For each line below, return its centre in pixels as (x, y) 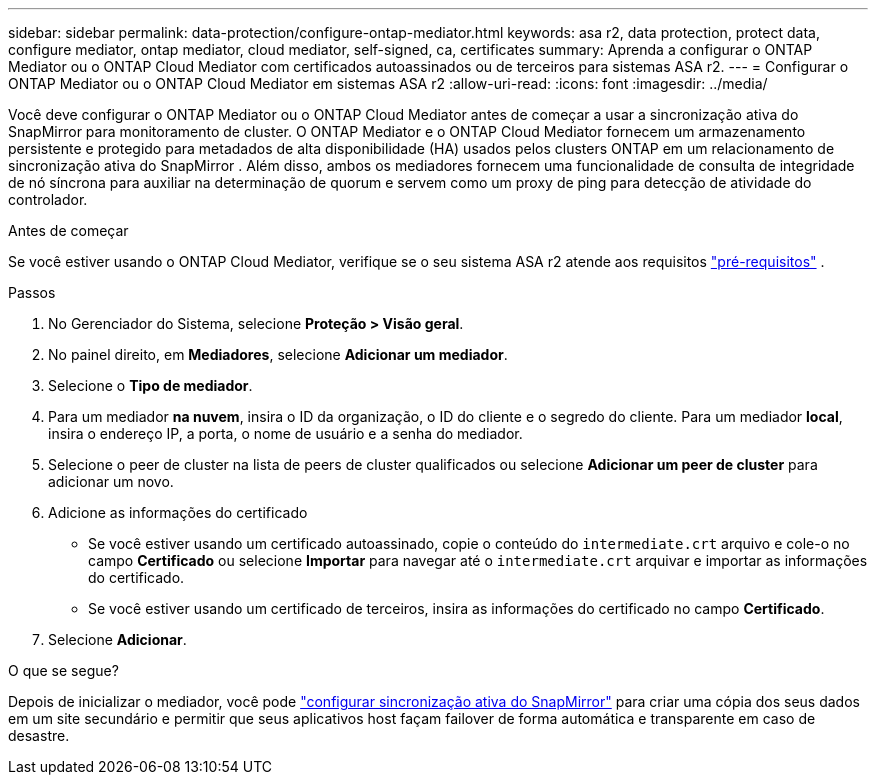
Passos (32, 292)
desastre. (39, 735)
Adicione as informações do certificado (178, 512)
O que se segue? (63, 670)
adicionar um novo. (111, 481)
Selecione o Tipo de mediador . (150, 385)
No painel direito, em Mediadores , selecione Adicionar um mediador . (278, 354)
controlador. (48, 199)
